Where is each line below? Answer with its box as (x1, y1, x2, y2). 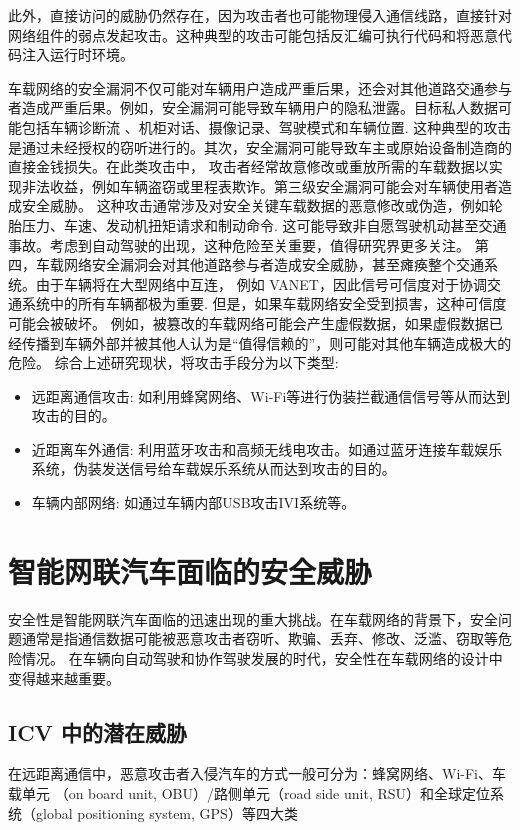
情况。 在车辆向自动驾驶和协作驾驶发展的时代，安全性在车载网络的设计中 (21, 647, 503, 668)
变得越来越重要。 (8, 667, 120, 688)
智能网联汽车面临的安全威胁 (8, 550, 373, 591)
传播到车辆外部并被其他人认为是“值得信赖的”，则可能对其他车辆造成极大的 (21, 332, 512, 353)
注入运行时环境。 (21, 44, 134, 65)
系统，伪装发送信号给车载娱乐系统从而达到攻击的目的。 (31, 458, 396, 479)
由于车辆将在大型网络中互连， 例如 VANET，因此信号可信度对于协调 (35, 273, 487, 294)
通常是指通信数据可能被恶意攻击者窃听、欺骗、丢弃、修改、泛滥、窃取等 (21, 628, 498, 649)
